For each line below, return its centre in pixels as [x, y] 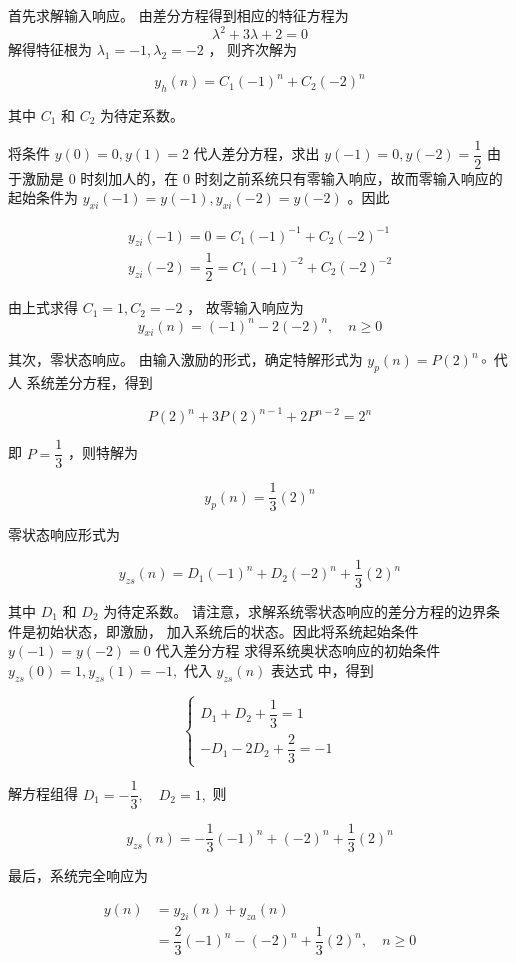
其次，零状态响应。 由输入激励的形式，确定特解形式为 [185, 359]
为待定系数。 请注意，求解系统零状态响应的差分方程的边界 [294, 611]
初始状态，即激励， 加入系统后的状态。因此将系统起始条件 [227, 630]
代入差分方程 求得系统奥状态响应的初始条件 [298, 650]
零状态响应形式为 [64, 534]
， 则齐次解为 [253, 49]
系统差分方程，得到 [89, 382]
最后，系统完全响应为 [78, 875]
